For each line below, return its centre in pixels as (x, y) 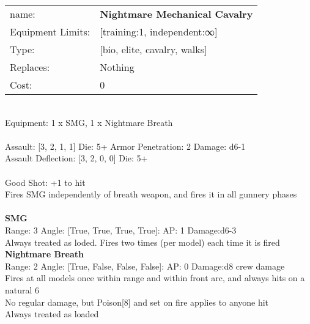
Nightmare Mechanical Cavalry (176, 14)
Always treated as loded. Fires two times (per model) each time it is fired (142, 242)
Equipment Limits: (50, 31)
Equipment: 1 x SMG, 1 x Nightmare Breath (89, 122)
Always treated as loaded (52, 314)
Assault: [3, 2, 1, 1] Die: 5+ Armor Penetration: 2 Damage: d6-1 (125, 146)
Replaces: (30, 67)
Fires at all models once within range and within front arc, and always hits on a (155, 278)
